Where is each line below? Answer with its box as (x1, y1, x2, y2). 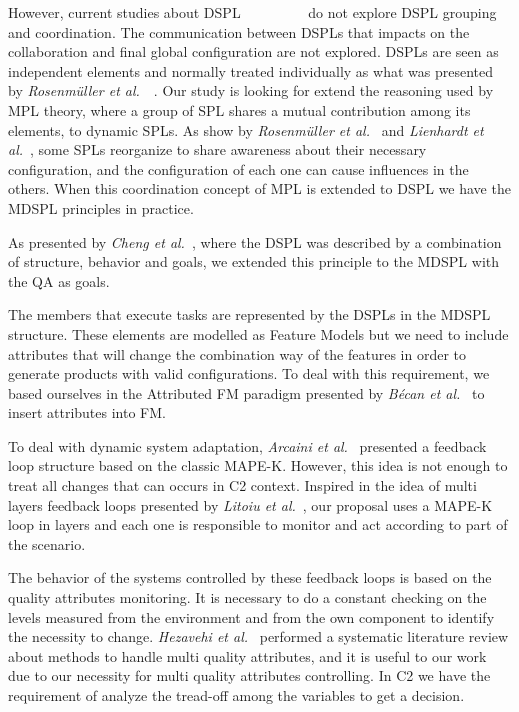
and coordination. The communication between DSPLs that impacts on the (8, 21, 470, 42)
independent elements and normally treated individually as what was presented (8, 60, 493, 81)
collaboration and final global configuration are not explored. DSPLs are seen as (8, 41, 499, 62)
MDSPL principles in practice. (8, 197, 194, 218)
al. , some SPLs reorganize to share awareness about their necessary (8, 139, 427, 160)
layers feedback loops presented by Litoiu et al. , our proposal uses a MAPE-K (8, 494, 493, 515)
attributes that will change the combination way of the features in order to (8, 343, 467, 364)
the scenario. (8, 533, 86, 554)
